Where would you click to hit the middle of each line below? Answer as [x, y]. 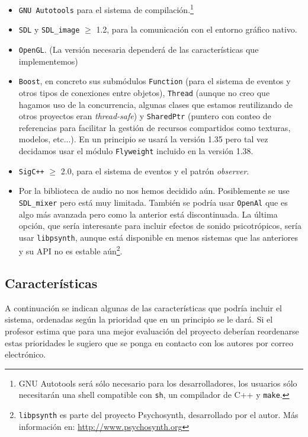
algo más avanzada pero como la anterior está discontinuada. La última [148, 214]
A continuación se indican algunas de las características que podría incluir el [143, 307]
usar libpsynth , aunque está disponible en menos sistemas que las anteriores [158, 237]
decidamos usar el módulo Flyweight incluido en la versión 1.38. [136, 150]
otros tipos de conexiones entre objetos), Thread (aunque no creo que [144, 92]
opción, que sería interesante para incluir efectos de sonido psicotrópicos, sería [160, 226]
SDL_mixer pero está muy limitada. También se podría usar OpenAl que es [153, 202]
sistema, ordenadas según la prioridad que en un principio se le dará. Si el [139, 319]
